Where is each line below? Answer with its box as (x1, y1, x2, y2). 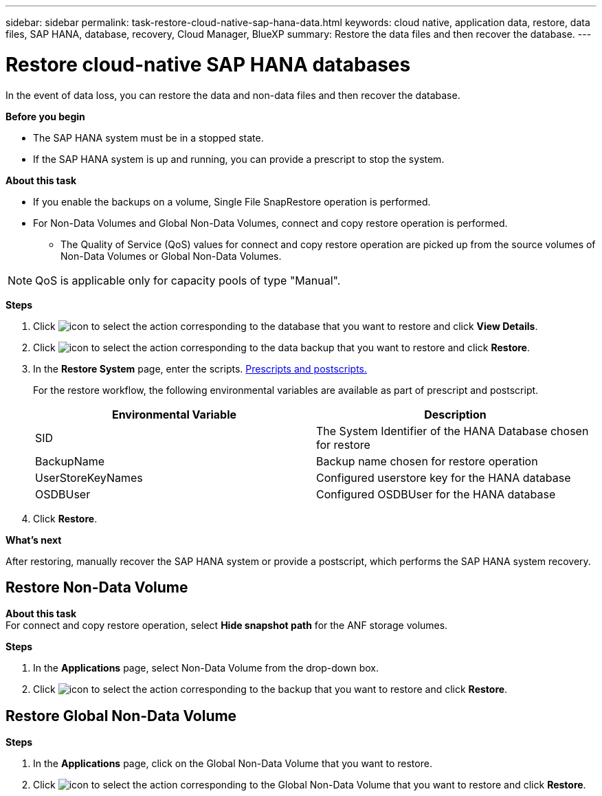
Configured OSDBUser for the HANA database (316, 487, 556, 501)
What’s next (5, 533, 62, 546)
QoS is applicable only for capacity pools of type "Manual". (35, 273, 341, 287)
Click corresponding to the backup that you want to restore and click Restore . (33, 683, 508, 696)
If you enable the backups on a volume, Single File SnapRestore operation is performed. (33, 195, 431, 208)
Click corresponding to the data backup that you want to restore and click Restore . (33, 341, 531, 353)
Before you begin (5, 110, 85, 122)
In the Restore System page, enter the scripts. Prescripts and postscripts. (33, 362, 368, 375)
